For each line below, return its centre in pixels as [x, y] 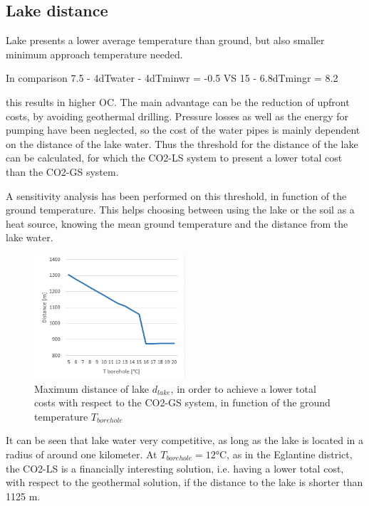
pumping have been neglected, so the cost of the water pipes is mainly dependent [183, 130]
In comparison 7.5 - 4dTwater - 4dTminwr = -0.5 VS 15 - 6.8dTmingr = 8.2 [172, 78]
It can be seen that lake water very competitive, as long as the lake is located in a [184, 440]
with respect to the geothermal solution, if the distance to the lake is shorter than [184, 482]
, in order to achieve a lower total [243, 388]
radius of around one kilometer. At [82, 454]
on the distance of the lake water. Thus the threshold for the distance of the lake [182, 143]
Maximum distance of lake [92, 388]
